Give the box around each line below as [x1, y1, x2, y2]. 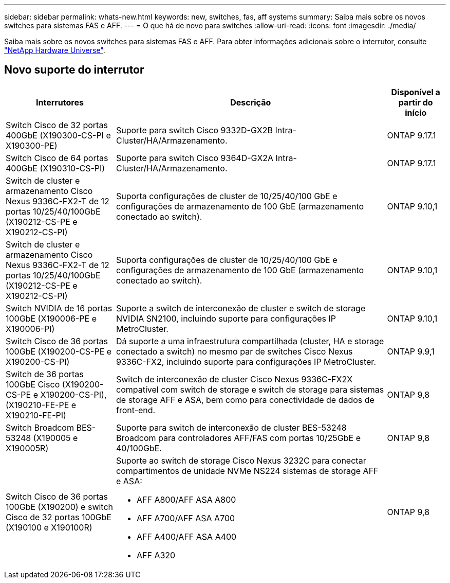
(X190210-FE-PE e [6, 399, 77, 410]
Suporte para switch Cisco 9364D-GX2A [116, 152, 274, 163]
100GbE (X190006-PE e [6, 313, 97, 324]
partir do [398, 97, 433, 108]
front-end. [116, 404, 156, 415]
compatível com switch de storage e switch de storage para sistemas [116, 384, 384, 395]
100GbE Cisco [6, 379, 60, 390]
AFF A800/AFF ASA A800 [137, 494, 236, 505]
